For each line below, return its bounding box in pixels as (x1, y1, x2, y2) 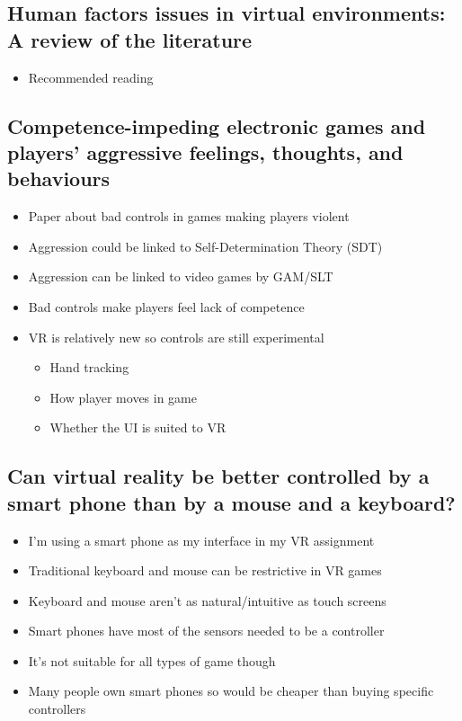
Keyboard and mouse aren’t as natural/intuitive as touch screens (28, 591, 386, 610)
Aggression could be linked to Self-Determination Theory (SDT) (28, 236, 383, 255)
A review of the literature (7, 25, 253, 53)
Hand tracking (49, 358, 129, 377)
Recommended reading (28, 67, 154, 86)
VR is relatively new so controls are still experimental (28, 327, 324, 346)
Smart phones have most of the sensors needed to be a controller (28, 621, 385, 640)
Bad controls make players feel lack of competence (28, 297, 305, 316)
